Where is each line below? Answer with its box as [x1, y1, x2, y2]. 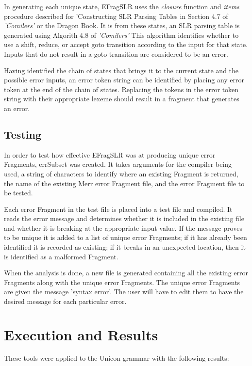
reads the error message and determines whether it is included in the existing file [4, 213, 244, 223]
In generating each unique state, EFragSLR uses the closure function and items [4, 1, 239, 11]
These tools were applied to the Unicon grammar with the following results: [4, 352, 229, 363]
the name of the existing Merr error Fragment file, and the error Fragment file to [4, 178, 245, 188]
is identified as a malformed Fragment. [4, 251, 118, 261]
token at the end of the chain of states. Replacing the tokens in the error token [4, 84, 239, 94]
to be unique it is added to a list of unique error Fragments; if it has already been [4, 232, 247, 242]
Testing [4, 127, 41, 142]
